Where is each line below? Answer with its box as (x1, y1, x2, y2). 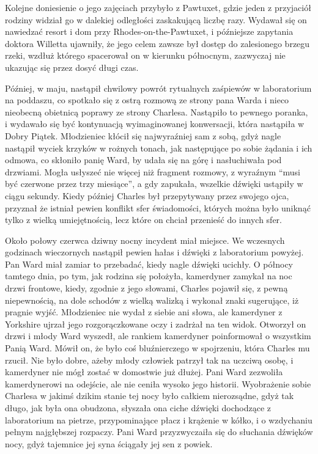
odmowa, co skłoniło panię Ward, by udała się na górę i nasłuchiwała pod (5, 153, 282, 166)
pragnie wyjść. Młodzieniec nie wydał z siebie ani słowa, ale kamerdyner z (5, 306, 283, 318)
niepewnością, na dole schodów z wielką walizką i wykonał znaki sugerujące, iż (5, 293, 299, 306)
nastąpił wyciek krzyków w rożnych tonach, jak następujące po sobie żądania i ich (5, 141, 312, 154)
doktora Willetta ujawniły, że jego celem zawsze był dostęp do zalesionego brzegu (5, 37, 310, 49)
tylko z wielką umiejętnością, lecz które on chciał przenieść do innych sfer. (5, 213, 282, 226)
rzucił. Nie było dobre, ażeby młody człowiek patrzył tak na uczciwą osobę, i (5, 353, 294, 366)
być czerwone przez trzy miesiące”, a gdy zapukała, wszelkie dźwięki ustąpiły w (5, 177, 303, 190)
